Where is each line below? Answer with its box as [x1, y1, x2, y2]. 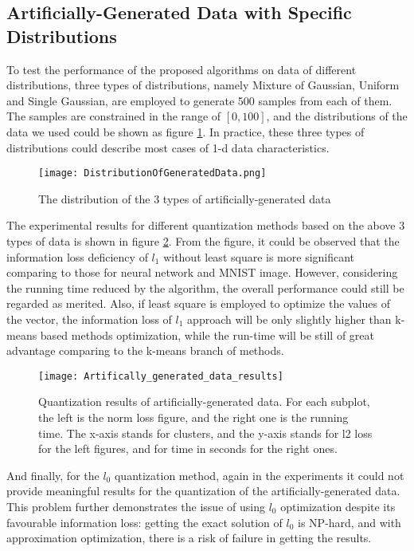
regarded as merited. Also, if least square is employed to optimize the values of [6, 295, 391, 312]
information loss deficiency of [6, 248, 148, 265]
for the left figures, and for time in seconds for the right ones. [38, 440, 338, 457]
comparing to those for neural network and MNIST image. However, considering [6, 264, 398, 281]
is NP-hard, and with [298, 514, 401, 530]
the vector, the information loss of [6, 310, 172, 327]
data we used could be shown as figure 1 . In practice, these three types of [6, 123, 365, 140]
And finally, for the [6, 466, 100, 483]
